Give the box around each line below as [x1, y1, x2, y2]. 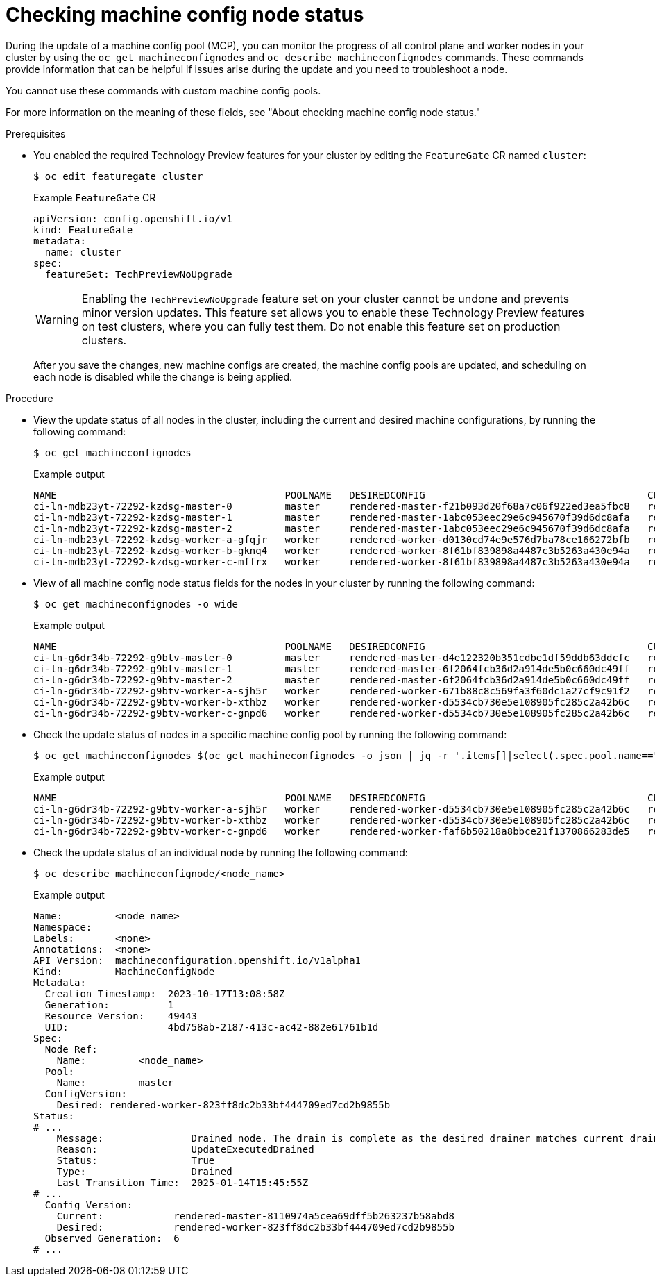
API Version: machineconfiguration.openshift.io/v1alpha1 [33, 954, 361, 966]
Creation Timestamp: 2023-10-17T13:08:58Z [44, 988, 285, 999]
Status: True [56, 1154, 215, 1166]
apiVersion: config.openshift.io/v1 [33, 213, 232, 224]
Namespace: [33, 921, 92, 933]
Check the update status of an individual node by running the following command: [33, 846, 408, 858]
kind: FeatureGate [33, 224, 133, 235]
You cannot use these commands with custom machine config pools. [6, 84, 321, 97]
